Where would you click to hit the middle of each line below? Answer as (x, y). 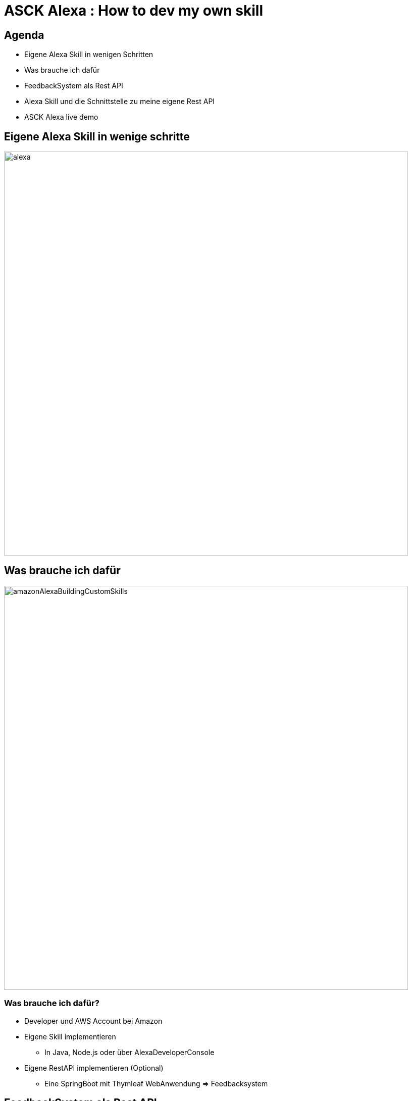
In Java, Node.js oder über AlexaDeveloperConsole (130, 1052)
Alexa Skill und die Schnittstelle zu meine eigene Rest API (120, 102)
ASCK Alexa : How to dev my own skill (134, 11)
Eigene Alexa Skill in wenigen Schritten (89, 55)
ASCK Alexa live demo (61, 117)
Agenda (24, 35)
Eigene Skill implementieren (70, 1036)
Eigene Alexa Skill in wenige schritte (97, 136)
